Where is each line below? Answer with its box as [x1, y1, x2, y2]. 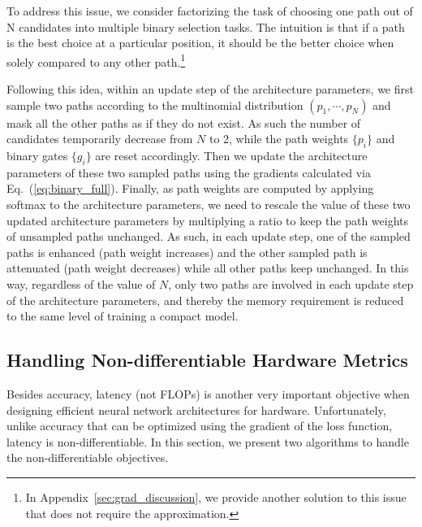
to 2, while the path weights [209, 130, 349, 147]
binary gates [6, 147, 68, 164]
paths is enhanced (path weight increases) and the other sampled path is [6, 243, 368, 260]
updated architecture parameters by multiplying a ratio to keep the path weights [6, 211, 409, 229]
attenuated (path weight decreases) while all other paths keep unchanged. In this [6, 259, 409, 277]
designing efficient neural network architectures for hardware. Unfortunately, [6, 401, 386, 418]
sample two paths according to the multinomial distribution [6, 96, 304, 113]
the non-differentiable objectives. [6, 449, 169, 466]
